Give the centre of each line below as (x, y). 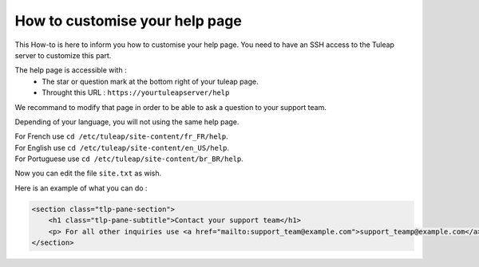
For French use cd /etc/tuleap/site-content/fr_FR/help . (121, 136)
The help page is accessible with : (71, 70)
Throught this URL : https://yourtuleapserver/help (136, 92)
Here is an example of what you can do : (81, 188)
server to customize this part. (63, 55)
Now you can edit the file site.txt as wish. (88, 173)
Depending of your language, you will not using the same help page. (127, 122)
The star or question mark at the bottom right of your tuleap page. (150, 81)
